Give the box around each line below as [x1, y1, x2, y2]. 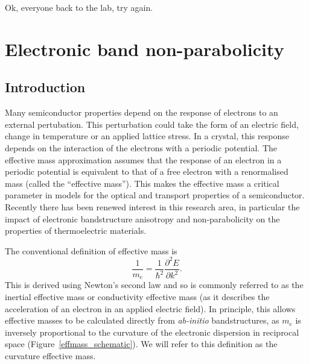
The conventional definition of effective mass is [5, 244, 177, 257]
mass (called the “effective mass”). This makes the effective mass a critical [5, 177, 279, 189]
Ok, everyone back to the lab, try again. [5, 1, 153, 13]
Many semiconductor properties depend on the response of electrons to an [5, 106, 278, 119]
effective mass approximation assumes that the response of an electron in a [5, 153, 282, 166]
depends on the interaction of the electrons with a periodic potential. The [5, 141, 278, 154]
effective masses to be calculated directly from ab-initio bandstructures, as [5, 314, 279, 327]
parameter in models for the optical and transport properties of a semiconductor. [5, 189, 305, 201]
